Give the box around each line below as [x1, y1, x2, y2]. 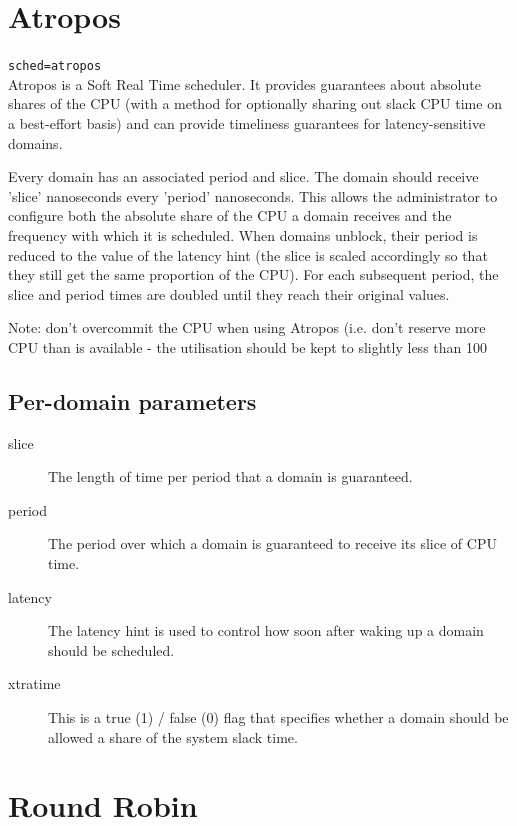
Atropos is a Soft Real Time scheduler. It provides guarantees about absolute [8, 73, 481, 94]
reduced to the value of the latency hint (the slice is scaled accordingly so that [8, 244, 488, 265]
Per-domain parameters [8, 385, 257, 416]
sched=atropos [8, 59, 102, 74]
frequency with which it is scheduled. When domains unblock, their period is [8, 224, 478, 245]
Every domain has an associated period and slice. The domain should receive [8, 166, 479, 187]
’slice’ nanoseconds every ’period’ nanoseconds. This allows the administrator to [8, 185, 498, 206]
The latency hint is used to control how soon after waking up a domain [48, 620, 484, 641]
